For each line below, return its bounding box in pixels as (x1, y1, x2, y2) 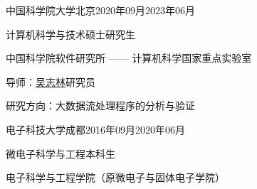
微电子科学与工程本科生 (6, 146, 115, 161)
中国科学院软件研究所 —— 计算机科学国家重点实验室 (6, 50, 252, 65)
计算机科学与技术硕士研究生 (6, 26, 135, 41)
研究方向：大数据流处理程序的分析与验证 (6, 98, 195, 113)
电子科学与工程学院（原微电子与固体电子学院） (6, 170, 225, 185)
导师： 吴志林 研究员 (6, 74, 95, 89)
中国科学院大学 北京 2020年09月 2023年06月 (6, 3, 195, 17)
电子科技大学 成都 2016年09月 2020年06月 (6, 121, 185, 136)
